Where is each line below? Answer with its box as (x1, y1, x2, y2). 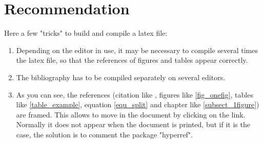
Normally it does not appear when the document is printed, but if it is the (16, 119, 250, 130)
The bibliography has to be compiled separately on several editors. (16, 71, 226, 82)
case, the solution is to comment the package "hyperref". (16, 129, 193, 139)
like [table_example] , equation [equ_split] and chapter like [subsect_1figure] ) (16, 99, 259, 110)
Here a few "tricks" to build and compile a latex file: (4, 28, 168, 38)
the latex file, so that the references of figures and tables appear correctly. (16, 55, 248, 65)
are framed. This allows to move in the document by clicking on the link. (16, 109, 246, 120)
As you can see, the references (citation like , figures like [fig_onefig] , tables (16, 89, 253, 100)
